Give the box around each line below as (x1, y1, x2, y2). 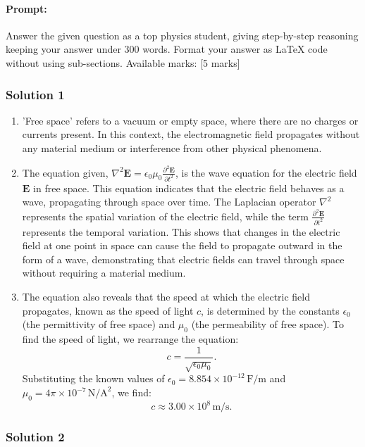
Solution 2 (6, 428, 65, 446)
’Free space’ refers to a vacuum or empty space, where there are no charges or (22, 113, 359, 127)
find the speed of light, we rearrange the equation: (22, 332, 239, 346)
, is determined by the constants (201, 303, 340, 317)
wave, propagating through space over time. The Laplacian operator (22, 194, 316, 209)
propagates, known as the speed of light (22, 303, 194, 317)
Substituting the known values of (22, 371, 165, 386)
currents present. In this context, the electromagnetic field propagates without (22, 127, 360, 141)
